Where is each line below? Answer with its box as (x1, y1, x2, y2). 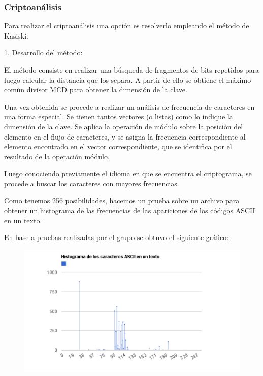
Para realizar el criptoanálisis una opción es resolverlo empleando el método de (4, 20, 249, 31)
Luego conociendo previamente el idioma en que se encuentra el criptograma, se (4, 168, 252, 179)
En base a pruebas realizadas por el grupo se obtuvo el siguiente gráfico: (4, 232, 229, 243)
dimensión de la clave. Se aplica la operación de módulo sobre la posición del (4, 121, 243, 131)
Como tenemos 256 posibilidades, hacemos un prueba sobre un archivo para (4, 195, 240, 206)
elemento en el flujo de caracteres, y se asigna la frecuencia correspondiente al (4, 131, 246, 142)
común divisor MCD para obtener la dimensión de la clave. (4, 84, 187, 95)
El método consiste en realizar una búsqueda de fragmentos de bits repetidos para (4, 64, 259, 75)
